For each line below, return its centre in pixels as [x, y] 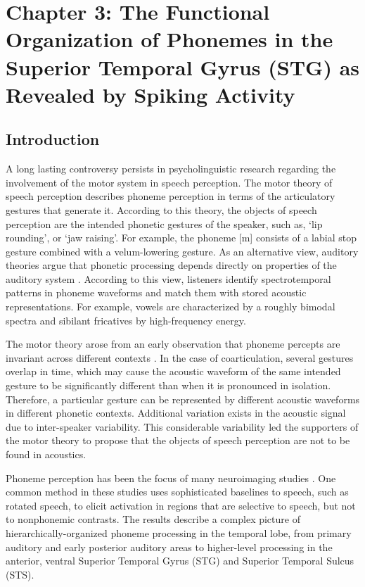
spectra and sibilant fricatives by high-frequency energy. [126, 320]
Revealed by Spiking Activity [151, 94]
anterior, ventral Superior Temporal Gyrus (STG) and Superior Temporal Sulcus [180, 561]
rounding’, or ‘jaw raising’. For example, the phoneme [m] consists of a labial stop [181, 238]
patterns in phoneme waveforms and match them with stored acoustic [156, 292]
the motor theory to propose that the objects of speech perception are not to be [178, 440]
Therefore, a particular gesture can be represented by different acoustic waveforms [183, 399]
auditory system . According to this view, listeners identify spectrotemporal [168, 278]
